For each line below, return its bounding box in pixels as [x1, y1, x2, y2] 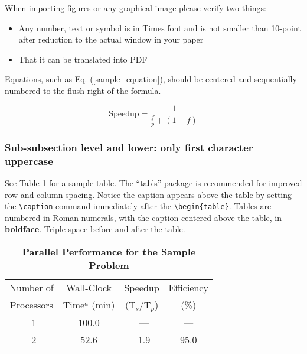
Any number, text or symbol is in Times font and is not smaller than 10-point [18, 21, 301, 34]
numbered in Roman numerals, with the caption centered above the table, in [5, 211, 282, 223]
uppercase [5, 153, 53, 168]
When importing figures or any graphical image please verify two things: [5, 2, 267, 14]
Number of [9, 280, 54, 294]
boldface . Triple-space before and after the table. [5, 223, 185, 235]
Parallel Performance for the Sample [22, 244, 196, 258]
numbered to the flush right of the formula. [5, 84, 161, 96]
